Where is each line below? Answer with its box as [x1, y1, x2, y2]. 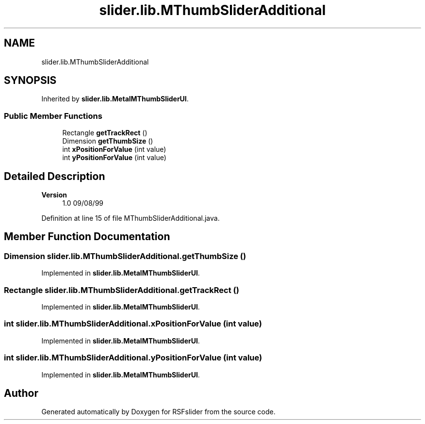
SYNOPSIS [4, 74, 57, 87]
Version [41, 191, 67, 199]
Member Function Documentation [4, 230, 170, 243]
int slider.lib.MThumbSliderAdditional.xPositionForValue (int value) [4, 319, 262, 329]
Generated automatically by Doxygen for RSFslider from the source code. [41, 408, 276, 416]
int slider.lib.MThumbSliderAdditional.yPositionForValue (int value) [4, 353, 262, 363]
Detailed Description [4, 170, 105, 182]
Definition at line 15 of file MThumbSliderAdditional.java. [41, 214, 220, 223]
